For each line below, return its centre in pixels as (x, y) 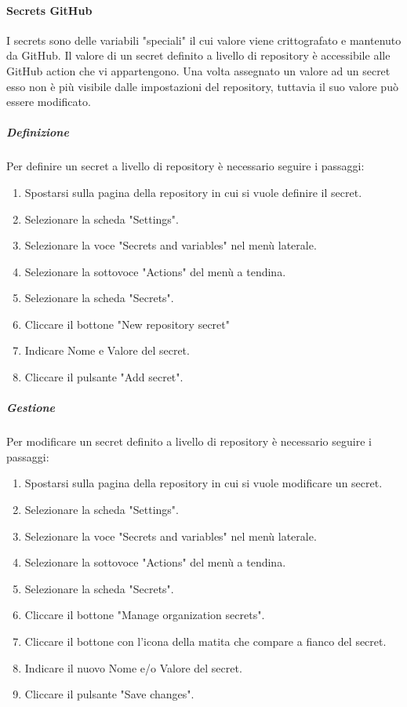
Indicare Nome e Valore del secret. (107, 350)
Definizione (38, 132)
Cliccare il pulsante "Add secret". (104, 377)
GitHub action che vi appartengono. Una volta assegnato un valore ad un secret (198, 70)
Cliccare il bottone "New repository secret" (127, 324)
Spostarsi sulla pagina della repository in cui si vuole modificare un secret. (203, 483)
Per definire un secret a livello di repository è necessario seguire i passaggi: (185, 166)
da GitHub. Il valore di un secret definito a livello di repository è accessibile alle (198, 55)
